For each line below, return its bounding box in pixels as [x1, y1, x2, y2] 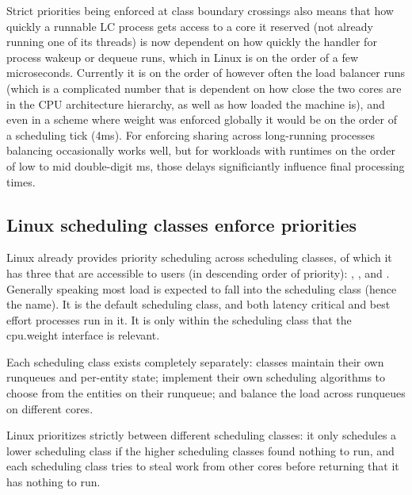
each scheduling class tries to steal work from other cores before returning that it [6, 458, 399, 474]
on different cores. [6, 400, 93, 416]
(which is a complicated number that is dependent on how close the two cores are [6, 79, 402, 96]
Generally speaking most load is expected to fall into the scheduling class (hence [6, 280, 397, 297]
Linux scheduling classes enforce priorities [6, 212, 357, 236]
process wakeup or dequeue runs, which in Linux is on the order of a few [6, 48, 359, 65]
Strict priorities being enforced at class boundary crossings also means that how [6, 2, 394, 18]
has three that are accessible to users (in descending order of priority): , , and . [6, 264, 390, 281]
